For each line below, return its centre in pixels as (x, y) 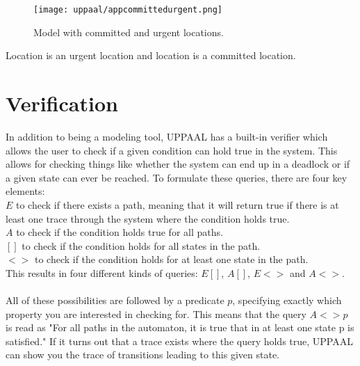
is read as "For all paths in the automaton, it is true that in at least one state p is (180, 327)
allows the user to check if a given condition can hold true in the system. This (172, 150)
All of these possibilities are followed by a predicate (115, 300)
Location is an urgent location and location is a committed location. (151, 55)
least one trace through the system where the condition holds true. (148, 218)
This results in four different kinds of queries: (102, 272)
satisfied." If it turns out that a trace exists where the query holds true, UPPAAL (179, 341)
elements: (25, 191)
